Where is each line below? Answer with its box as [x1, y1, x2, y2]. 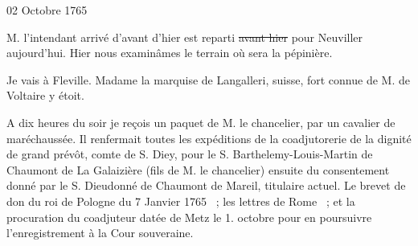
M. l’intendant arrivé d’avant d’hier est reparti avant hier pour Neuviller [6, 28, 363, 45]
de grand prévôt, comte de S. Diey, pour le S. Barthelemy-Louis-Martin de [6, 146, 373, 162]
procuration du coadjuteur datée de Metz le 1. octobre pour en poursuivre [6, 208, 372, 225]
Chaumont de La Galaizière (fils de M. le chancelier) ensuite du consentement [6, 161, 390, 178]
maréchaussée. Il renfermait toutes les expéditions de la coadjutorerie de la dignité [6, 129, 412, 146]
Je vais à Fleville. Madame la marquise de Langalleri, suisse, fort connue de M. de [6, 71, 410, 88]
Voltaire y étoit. [6, 87, 84, 104]
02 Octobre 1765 [6, 2, 88, 18]
